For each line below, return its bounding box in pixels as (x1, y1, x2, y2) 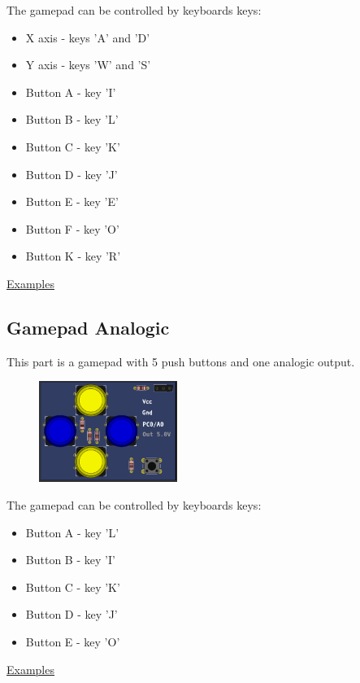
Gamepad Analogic (7, 314, 170, 339)
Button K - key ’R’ (25, 247, 121, 265)
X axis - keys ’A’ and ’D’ (25, 28, 150, 46)
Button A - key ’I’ (25, 83, 116, 100)
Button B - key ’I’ (25, 551, 115, 568)
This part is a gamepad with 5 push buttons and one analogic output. (7, 352, 355, 370)
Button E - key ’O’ (25, 633, 120, 650)
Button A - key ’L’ (25, 523, 119, 541)
